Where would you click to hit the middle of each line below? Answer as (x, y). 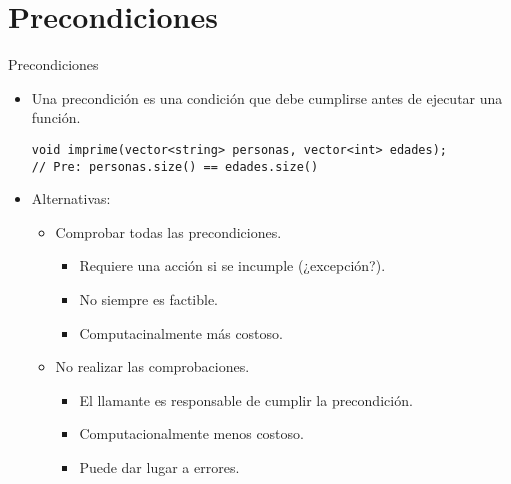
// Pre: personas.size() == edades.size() (175, 166)
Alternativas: (71, 198)
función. (56, 117)
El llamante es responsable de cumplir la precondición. (246, 399)
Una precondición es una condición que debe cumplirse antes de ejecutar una (267, 97)
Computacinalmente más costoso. (181, 332)
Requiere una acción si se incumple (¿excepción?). (232, 265)
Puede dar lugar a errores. (159, 466)
